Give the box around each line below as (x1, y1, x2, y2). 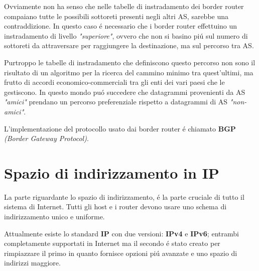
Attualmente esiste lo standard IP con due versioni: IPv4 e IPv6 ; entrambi (4, 228, 239, 238)
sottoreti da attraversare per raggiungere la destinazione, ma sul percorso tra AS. (4, 40, 254, 51)
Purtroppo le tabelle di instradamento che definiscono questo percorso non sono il (4, 57, 255, 67)
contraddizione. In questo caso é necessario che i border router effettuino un (4, 21, 237, 31)
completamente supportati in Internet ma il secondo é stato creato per (4, 238, 220, 248)
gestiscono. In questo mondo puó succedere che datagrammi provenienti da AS (4, 86, 245, 97)
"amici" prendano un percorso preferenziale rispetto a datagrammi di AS (4, 96, 228, 107)
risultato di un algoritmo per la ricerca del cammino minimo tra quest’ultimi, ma (4, 67, 253, 77)
